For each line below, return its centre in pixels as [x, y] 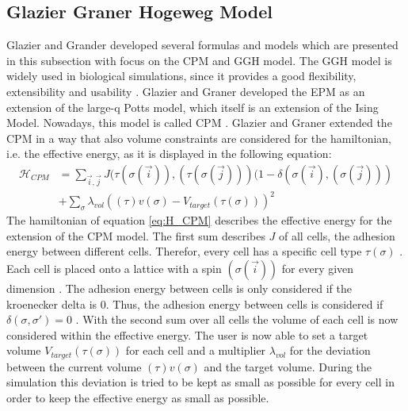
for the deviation [330, 350]
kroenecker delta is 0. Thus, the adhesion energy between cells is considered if [195, 303]
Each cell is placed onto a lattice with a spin [114, 269]
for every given [318, 269]
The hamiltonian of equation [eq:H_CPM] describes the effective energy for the [199, 220]
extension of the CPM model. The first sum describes [136, 235]
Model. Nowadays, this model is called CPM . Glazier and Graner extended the [199, 123]
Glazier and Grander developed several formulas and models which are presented [202, 45]
